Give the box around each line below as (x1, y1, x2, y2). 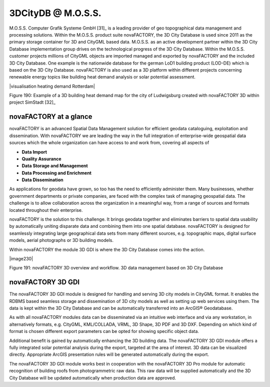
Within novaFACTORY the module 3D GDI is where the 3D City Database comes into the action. (9, 246, 205, 252)
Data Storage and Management (21, 163, 88, 169)
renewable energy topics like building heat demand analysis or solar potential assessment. (9, 74, 196, 80)
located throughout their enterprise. (9, 207, 83, 213)
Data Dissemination (21, 177, 63, 183)
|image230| (9, 256, 33, 261)
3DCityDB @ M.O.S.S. (9, 8, 102, 19)
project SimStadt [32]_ (9, 99, 56, 105)
